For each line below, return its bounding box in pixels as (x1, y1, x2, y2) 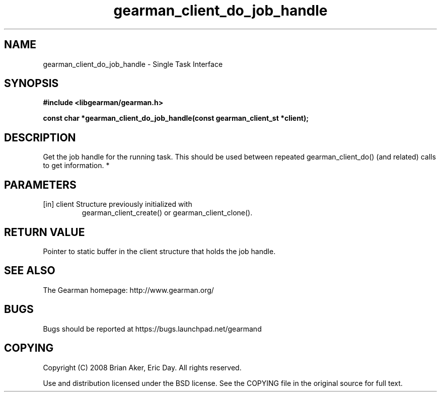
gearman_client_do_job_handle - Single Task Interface (43, 59, 223, 68)
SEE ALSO (4, 264, 55, 277)
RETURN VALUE (4, 225, 85, 239)
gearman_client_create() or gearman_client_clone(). (82, 208, 253, 217)
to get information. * (43, 161, 110, 170)
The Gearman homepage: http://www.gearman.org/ (43, 285, 214, 294)
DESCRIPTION (4, 131, 76, 144)
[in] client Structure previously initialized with (43, 200, 192, 209)
